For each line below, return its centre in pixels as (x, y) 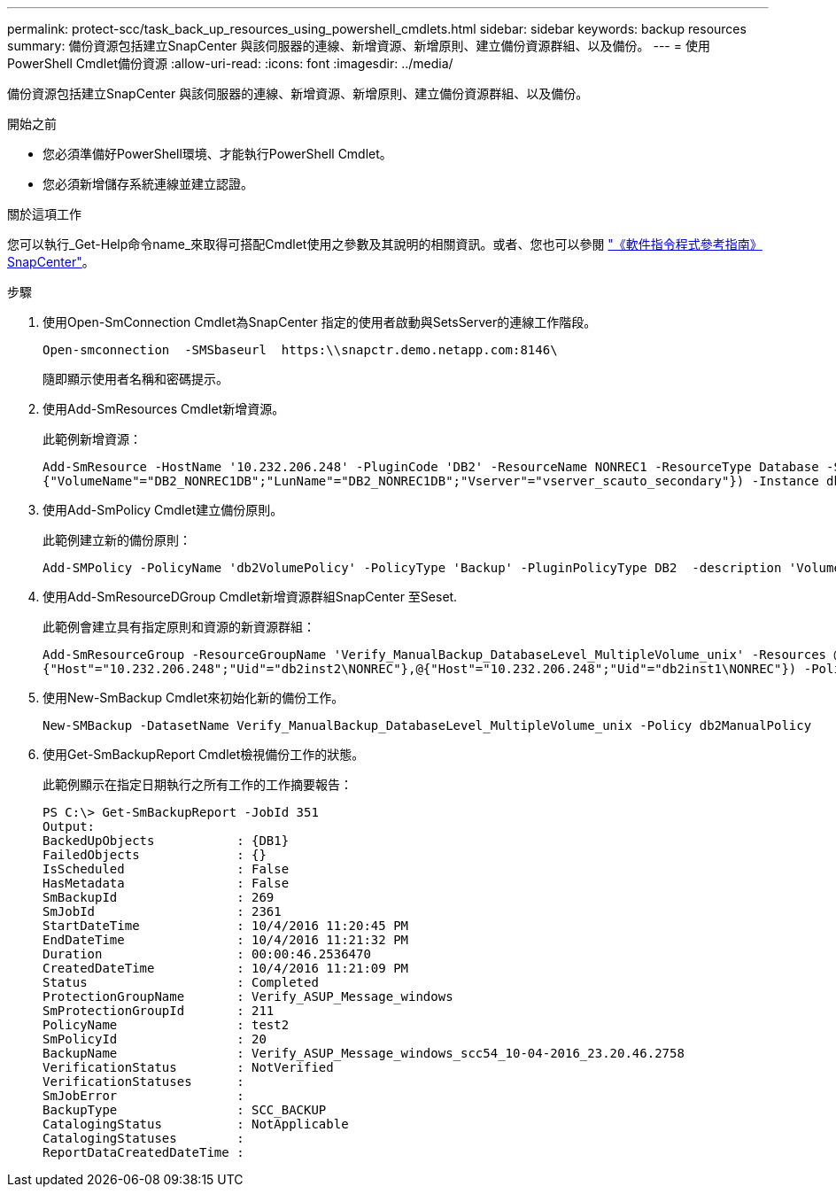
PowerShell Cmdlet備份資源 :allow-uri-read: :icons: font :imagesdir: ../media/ (230, 63)
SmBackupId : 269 (159, 897)
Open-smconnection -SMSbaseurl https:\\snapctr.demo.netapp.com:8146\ (300, 350)
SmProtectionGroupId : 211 (159, 1011)
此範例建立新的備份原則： (117, 540)
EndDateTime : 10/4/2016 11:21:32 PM (226, 940)
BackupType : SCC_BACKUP (185, 1110)
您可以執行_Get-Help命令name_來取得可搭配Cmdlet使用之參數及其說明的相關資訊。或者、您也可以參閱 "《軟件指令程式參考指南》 (385, 244)
